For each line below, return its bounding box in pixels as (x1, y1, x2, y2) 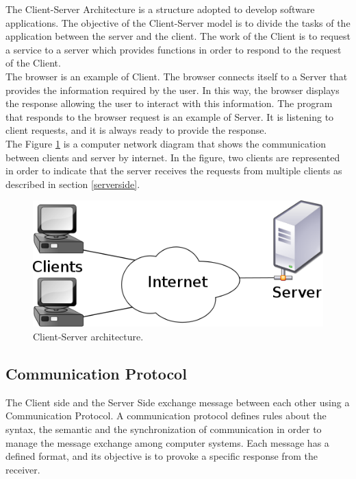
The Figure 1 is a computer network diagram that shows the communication (5, 136, 327, 150)
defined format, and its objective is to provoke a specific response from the (5, 449, 318, 463)
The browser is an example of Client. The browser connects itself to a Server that (5, 69, 348, 83)
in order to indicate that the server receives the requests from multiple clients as (5, 163, 342, 178)
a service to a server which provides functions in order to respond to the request (5, 42, 342, 56)
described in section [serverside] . (5, 176, 140, 191)
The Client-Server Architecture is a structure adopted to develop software (5, 2, 315, 16)
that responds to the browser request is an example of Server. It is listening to (5, 109, 334, 124)
